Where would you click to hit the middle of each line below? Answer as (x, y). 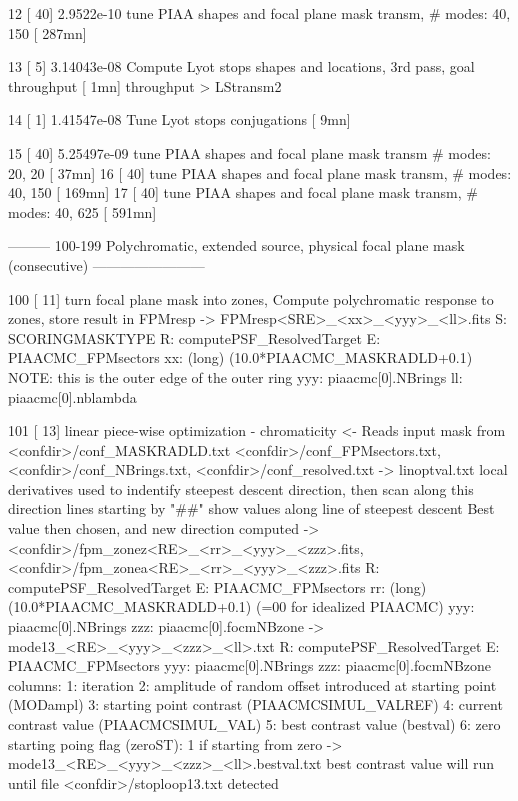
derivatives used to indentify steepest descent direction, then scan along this (241, 488)
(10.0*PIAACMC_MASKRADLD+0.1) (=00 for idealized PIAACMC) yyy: (241, 606)
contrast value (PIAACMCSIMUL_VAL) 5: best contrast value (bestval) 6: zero (254, 724)
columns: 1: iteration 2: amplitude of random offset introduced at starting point (252, 684)
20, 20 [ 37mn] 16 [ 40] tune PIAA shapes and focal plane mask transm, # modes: (260, 172)
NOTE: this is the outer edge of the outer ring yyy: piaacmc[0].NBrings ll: (235, 376)
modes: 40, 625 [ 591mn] (82, 211)
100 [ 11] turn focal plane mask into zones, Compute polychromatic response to (251, 298)
